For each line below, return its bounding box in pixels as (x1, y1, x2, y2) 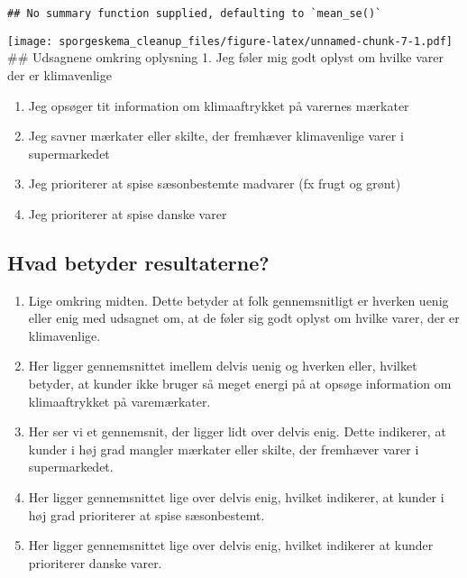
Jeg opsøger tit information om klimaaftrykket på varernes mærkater (28, 96, 409, 115)
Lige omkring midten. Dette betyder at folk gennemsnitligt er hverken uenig (28, 290, 449, 309)
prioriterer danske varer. (28, 553, 162, 572)
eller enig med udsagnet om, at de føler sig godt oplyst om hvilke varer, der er (28, 308, 460, 327)
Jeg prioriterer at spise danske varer (28, 204, 227, 223)
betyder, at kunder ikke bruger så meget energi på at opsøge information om (28, 374, 452, 393)
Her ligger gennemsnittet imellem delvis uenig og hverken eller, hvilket (28, 356, 417, 375)
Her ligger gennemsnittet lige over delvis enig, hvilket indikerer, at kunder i (28, 488, 444, 507)
